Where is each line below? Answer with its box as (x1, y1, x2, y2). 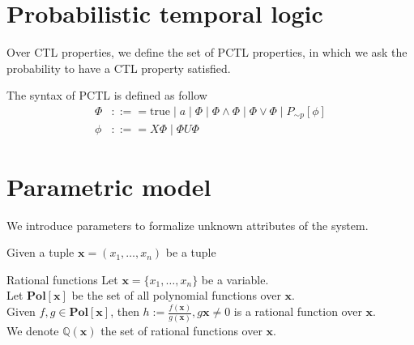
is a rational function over (233, 303, 362, 320)
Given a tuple (6, 244, 75, 261)
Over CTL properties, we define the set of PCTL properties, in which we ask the (6, 44, 408, 61)
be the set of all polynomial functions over (71, 287, 281, 304)
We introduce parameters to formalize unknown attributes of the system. (6, 216, 369, 233)
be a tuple (165, 244, 216, 261)
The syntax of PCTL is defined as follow (6, 87, 207, 104)
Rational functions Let (6, 270, 118, 287)
